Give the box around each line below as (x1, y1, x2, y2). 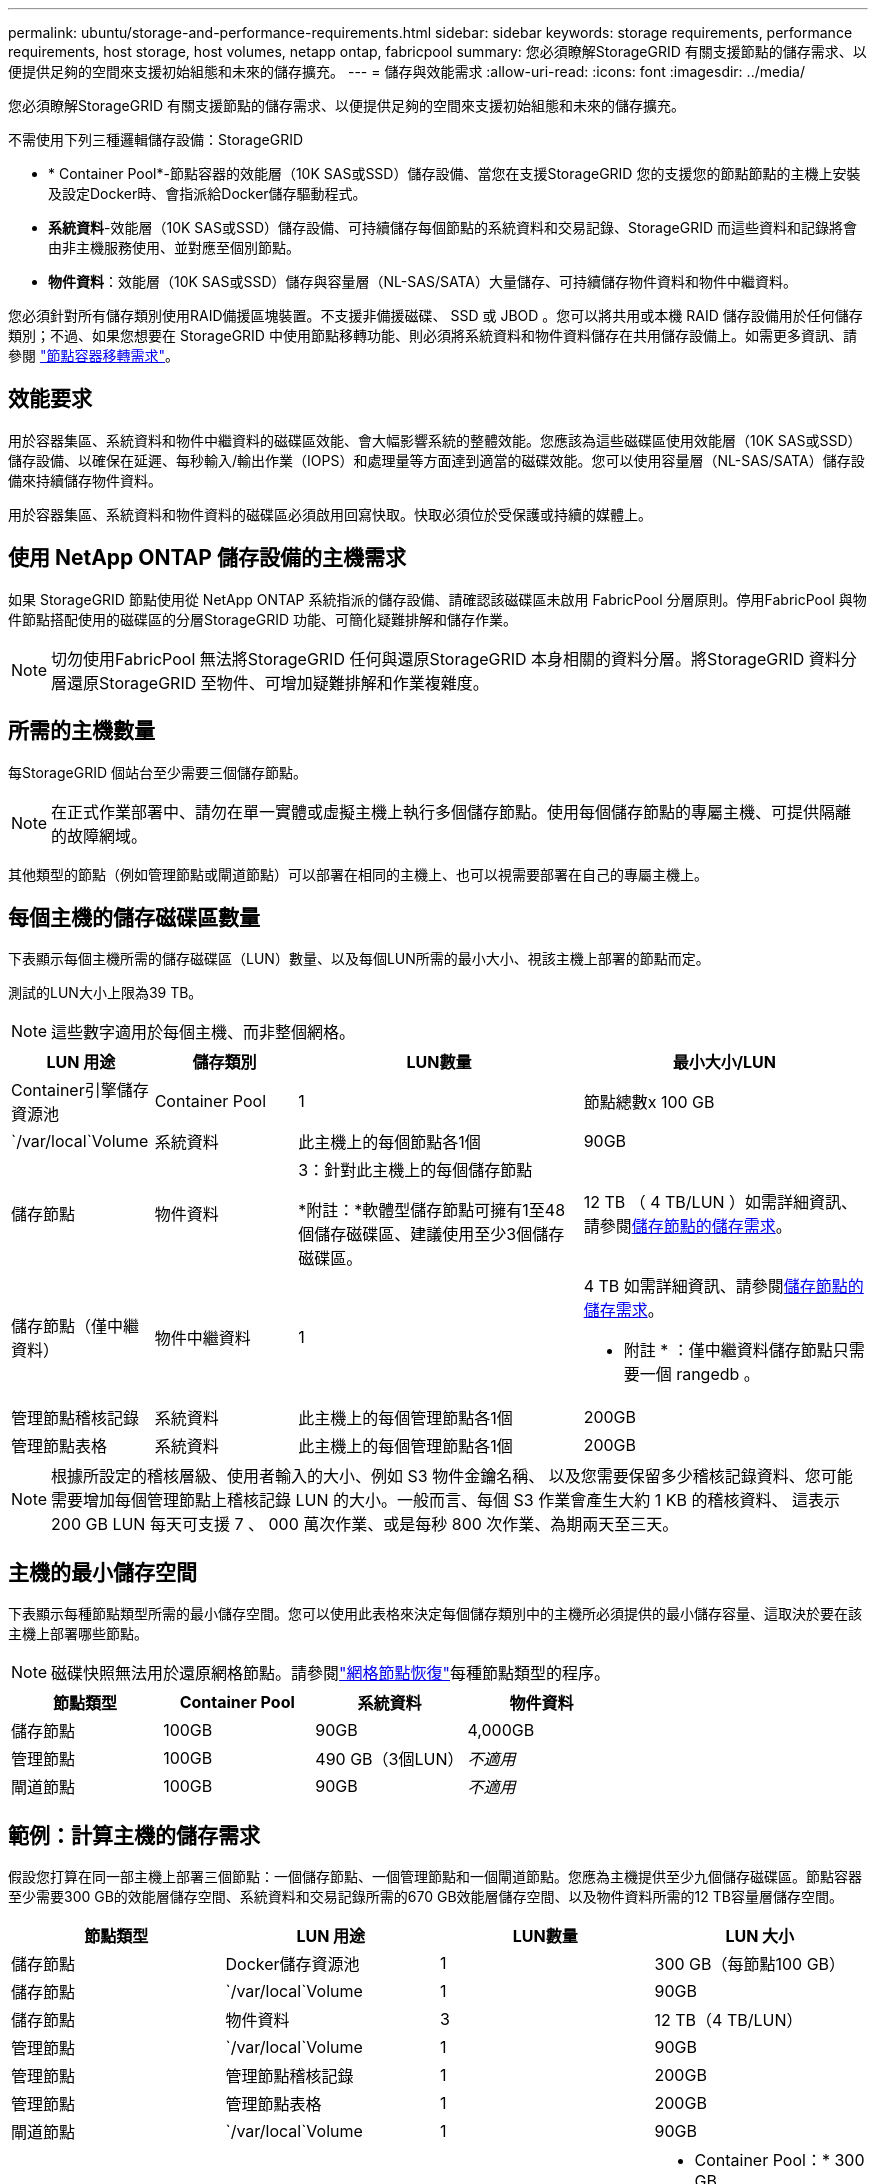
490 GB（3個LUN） (315, 1749, 464, 1770)
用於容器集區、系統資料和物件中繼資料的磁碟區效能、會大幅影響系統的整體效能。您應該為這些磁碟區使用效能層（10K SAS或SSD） (8, 431, 862, 449)
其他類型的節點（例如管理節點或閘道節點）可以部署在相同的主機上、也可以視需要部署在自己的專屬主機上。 (8, 865, 708, 883)
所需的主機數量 (8, 718, 155, 744)
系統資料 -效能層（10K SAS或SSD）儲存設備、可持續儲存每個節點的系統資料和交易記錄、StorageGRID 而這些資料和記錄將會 (48, 219, 857, 236)
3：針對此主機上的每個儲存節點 (298, 1160, 533, 1181)
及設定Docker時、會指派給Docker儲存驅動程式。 (48, 185, 367, 202)
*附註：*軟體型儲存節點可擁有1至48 (298, 1200, 566, 1221)
